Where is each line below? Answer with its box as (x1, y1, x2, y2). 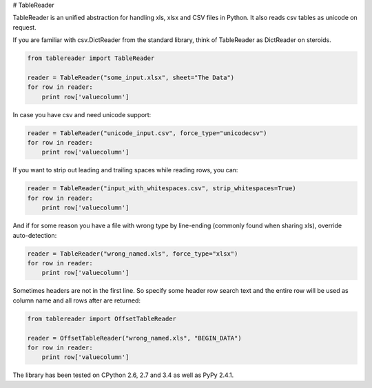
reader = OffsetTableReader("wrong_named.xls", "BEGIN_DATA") (27, 334, 242, 342)
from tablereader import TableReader (27, 54, 155, 62)
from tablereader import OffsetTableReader (27, 314, 177, 323)
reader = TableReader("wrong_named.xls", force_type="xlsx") (27, 249, 238, 258)
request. (12, 23, 37, 31)
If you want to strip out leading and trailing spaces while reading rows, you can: (12, 166, 238, 174)
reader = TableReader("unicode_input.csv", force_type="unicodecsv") (27, 129, 267, 137)
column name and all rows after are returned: (12, 296, 141, 305)
